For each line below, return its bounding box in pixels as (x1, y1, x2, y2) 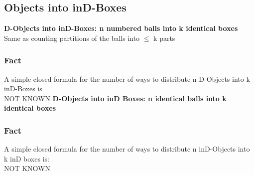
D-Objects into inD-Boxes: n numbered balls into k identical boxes (4, 23, 238, 33)
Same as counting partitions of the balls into (4, 32, 140, 43)
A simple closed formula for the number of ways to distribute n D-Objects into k (4, 73, 250, 84)
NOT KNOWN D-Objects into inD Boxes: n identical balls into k (4, 93, 227, 103)
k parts (153, 32, 175, 43)
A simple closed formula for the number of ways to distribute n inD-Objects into (4, 144, 250, 154)
